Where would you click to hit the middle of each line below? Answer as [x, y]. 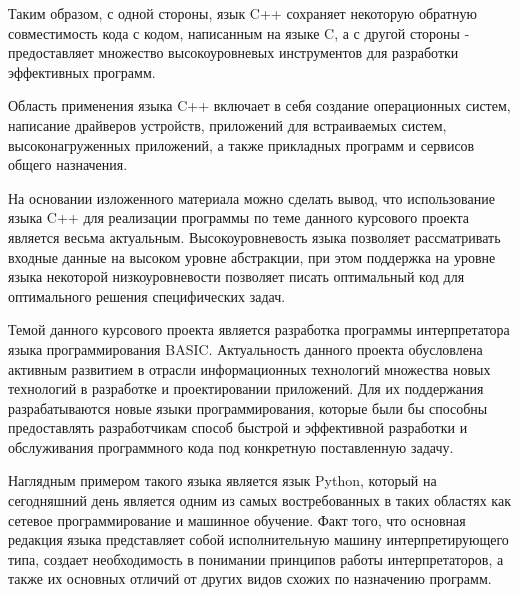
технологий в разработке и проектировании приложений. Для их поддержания [246, 388]
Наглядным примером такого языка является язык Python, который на [222, 480]
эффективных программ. [82, 71]
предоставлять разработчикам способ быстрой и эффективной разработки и [238, 427]
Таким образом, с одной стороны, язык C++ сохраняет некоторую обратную [242, 13]
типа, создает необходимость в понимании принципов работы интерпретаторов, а [256, 558]
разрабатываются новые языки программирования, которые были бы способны [248, 407]
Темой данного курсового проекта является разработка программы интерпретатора [259, 329]
